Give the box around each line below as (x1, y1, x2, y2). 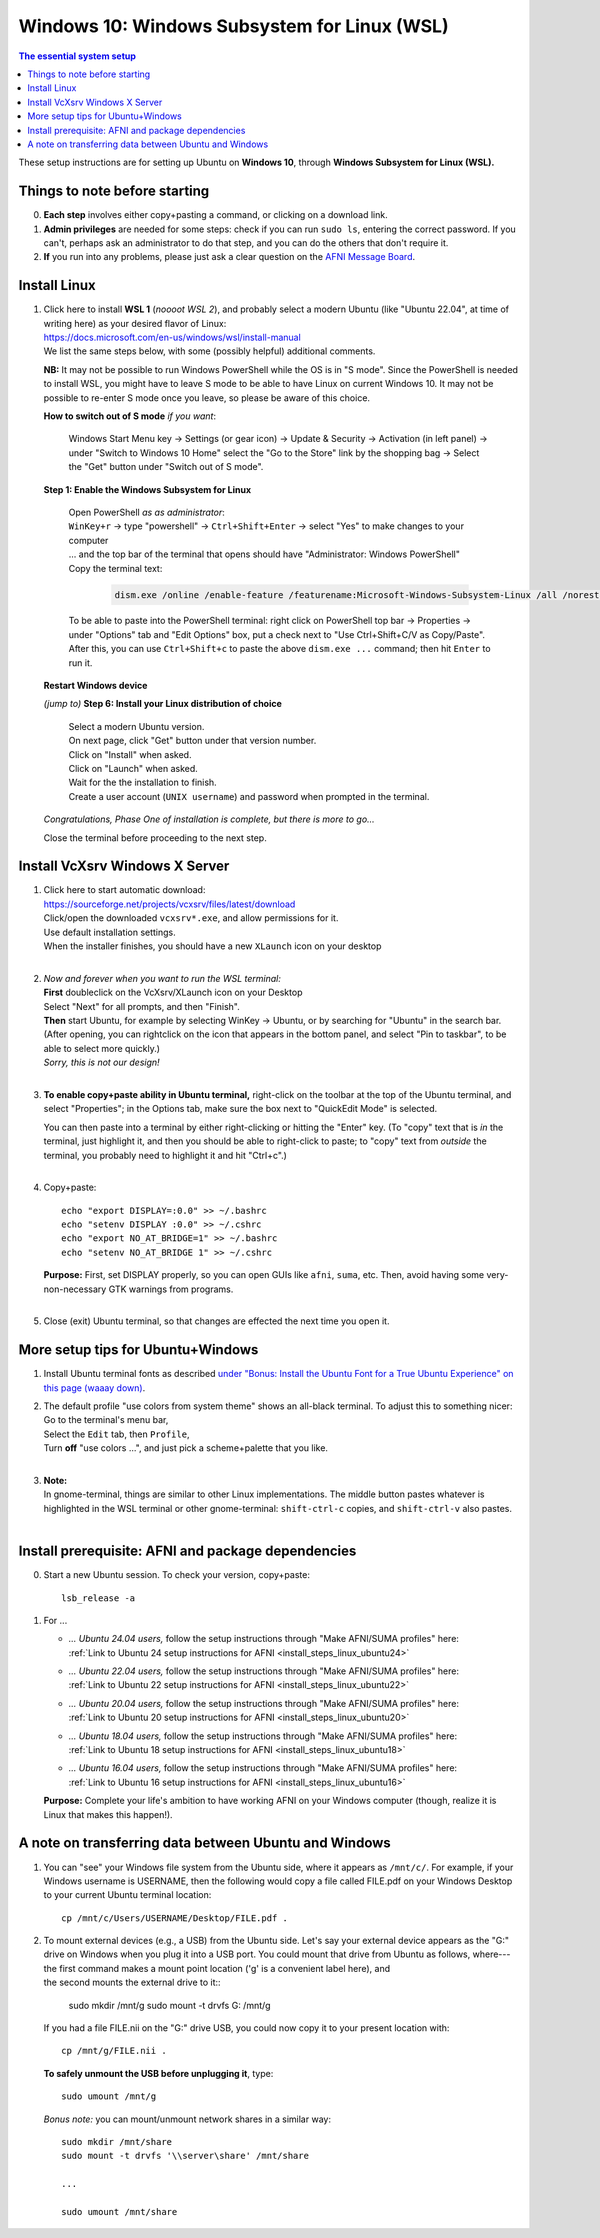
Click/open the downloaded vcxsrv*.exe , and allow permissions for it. (43, 912, 339, 924)
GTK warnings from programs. (108, 1283, 234, 1295)
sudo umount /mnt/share (61, 2206, 178, 2217)
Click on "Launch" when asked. (68, 763, 199, 774)
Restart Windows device (43, 680, 148, 692)
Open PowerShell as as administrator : (68, 506, 225, 518)
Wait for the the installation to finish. (68, 776, 217, 789)
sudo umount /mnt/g (61, 2091, 157, 2102)
